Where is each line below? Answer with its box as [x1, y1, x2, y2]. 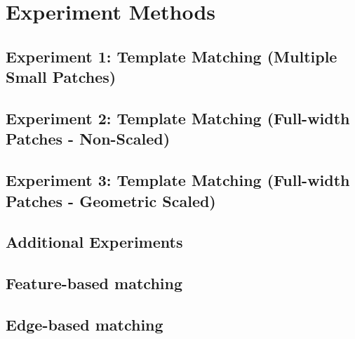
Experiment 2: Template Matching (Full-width [6, 107, 350, 128]
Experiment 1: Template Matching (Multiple [6, 45, 337, 67]
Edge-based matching [6, 313, 163, 335]
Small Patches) [6, 66, 116, 88]
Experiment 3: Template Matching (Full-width [6, 169, 350, 191]
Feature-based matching [6, 272, 182, 294]
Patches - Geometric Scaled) [6, 190, 216, 211]
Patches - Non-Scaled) [6, 128, 170, 149]
